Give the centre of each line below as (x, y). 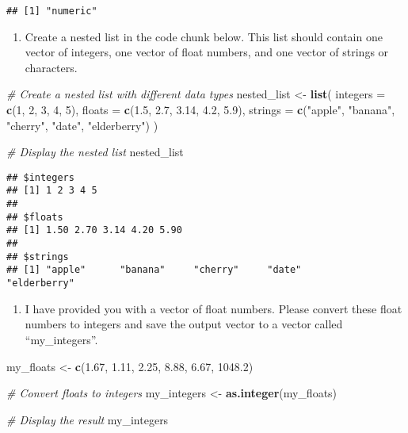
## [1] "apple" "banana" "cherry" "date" (154, 270)
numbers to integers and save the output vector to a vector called (184, 324)
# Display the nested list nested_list (95, 152)
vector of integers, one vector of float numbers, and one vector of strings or (207, 52)
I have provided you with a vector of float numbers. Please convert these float (214, 308)
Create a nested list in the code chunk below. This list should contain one (204, 36)
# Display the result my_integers (88, 419)
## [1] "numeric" (52, 11)
